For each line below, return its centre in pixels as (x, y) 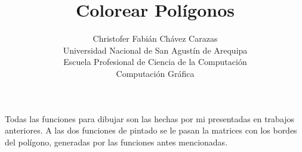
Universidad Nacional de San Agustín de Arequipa (155, 50)
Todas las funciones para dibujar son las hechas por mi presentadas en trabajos (150, 118)
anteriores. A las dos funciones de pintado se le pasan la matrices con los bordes (151, 130)
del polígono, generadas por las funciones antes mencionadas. (116, 142)
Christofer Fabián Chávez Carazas (155, 38)
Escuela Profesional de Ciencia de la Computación (155, 62)
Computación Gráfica (155, 73)
